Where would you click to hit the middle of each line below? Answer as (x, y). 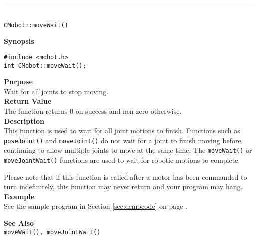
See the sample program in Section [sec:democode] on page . (96, 206)
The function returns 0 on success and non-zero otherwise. (93, 111)
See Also (19, 223)
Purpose (18, 82)
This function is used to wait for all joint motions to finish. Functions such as (122, 130)
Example (19, 196)
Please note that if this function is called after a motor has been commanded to (126, 176)
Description (24, 120)
